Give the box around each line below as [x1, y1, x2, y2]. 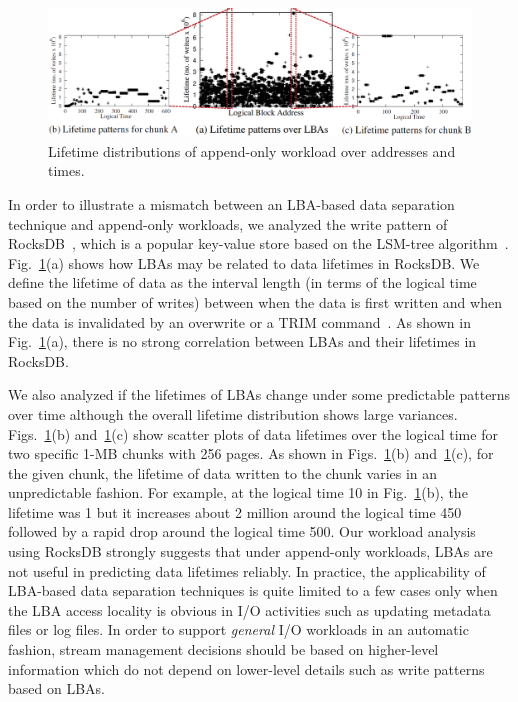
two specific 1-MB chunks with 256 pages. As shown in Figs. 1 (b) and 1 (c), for [8, 443, 494, 464]
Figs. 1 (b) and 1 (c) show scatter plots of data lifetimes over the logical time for [8, 423, 498, 444]
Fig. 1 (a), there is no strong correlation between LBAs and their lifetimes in [8, 331, 477, 352]
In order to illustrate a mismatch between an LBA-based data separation [8, 193, 455, 214]
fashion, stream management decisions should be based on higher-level [8, 639, 439, 660]
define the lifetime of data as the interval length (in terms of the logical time [8, 272, 477, 293]
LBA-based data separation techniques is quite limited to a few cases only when [8, 580, 498, 601]
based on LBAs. [8, 678, 105, 699]
